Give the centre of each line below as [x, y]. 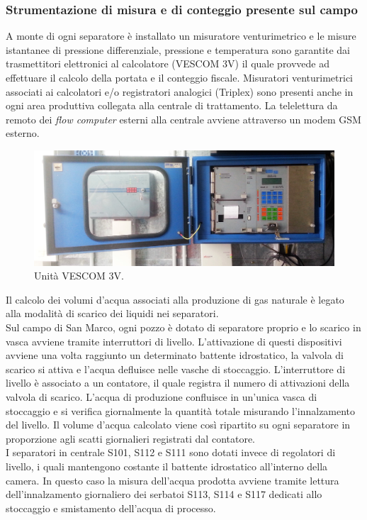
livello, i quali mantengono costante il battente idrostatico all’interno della [167, 466]
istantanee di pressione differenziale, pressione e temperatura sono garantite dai [178, 49]
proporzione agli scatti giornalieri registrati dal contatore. [131, 438]
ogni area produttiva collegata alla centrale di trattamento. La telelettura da [172, 105]
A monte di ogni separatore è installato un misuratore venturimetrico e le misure [181, 36]
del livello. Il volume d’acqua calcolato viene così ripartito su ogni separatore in [178, 425]
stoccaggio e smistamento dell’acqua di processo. [111, 508]
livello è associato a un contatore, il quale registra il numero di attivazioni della [178, 383]
